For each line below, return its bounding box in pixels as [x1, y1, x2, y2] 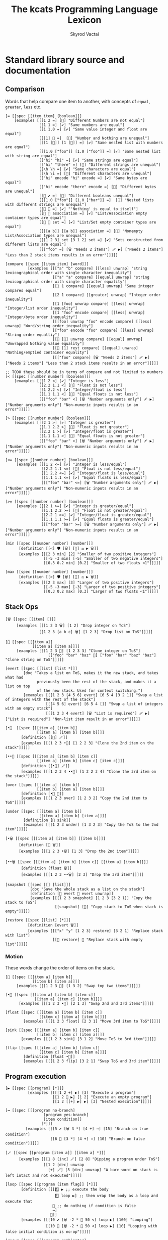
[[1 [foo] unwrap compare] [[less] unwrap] [52, 301, 145, 306]
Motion [5, 953, 23, 960]
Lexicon [67, 14, 102, 26]
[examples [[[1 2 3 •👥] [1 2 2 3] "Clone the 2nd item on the [21, 740, 154, 745]
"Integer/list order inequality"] [5, 305, 78, 311]
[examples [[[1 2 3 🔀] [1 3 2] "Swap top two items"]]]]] [16, 983, 141, 988]
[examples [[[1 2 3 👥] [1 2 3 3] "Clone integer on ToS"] [16, 648, 141, 653]
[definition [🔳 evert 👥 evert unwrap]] [30, 891, 114, 896]
